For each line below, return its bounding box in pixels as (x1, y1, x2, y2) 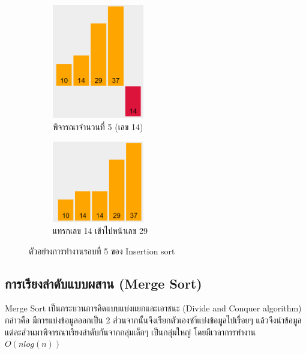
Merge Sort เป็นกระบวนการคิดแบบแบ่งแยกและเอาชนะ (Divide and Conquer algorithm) (5, 302, 302, 314)
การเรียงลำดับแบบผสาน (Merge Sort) (5, 274, 202, 292)
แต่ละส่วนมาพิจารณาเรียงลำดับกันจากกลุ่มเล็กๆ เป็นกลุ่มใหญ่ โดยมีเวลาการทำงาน (5, 325, 256, 338)
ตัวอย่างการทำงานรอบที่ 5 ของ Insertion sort (29, 244, 175, 257)
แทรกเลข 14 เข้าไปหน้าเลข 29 (53, 224, 148, 237)
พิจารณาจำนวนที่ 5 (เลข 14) (53, 121, 143, 133)
